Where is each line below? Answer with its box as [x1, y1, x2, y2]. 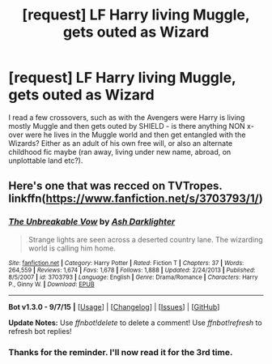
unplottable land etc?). [8, 156, 83, 165]
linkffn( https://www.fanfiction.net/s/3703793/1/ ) [8, 192, 263, 206]
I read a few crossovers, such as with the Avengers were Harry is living [8, 112, 245, 122]
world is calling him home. [28, 243, 116, 253]
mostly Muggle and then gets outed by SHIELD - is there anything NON [8, 121, 245, 131]
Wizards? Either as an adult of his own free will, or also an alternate [8, 138, 233, 148]
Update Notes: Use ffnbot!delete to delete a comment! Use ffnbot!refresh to [8, 318, 262, 328]
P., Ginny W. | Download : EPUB [8, 280, 95, 289]
